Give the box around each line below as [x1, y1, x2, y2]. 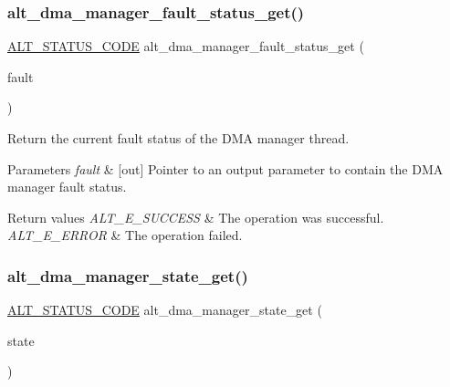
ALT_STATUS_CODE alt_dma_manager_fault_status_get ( [7, 37, 364, 56]
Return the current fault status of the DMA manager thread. [7, 129, 350, 147]
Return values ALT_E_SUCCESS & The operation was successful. [7, 207, 384, 226]
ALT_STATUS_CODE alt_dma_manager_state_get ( [7, 300, 322, 319]
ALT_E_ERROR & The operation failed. [7, 225, 243, 245]
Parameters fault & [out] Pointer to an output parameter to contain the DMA [7, 159, 444, 178]
